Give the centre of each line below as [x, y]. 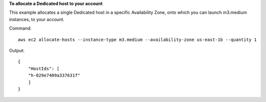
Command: [20, 28]
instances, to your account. [37, 19]
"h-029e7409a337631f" [54, 75]
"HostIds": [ [44, 69]
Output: [17, 50]
